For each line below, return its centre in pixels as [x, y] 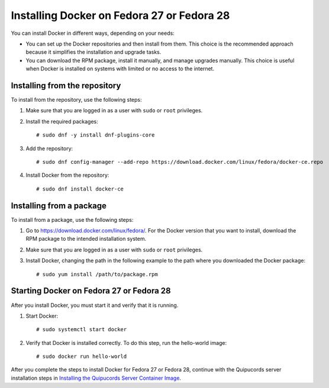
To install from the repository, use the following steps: [76, 100]
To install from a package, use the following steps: [72, 219]
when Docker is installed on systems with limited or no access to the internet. [120, 69]
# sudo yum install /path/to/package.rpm [97, 274]
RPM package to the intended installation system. [86, 239]
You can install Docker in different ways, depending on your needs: [93, 33]
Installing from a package [59, 206]
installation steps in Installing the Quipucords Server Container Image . [96, 378]
